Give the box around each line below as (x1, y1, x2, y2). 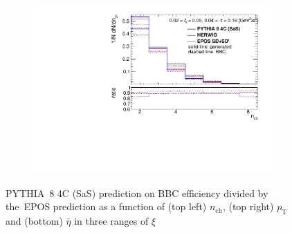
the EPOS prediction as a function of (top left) (6, 199, 207, 214)
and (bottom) (6, 214, 63, 228)
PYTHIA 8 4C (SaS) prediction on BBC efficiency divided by (6, 185, 268, 200)
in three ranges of (74, 214, 149, 228)
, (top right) (222, 199, 274, 214)
